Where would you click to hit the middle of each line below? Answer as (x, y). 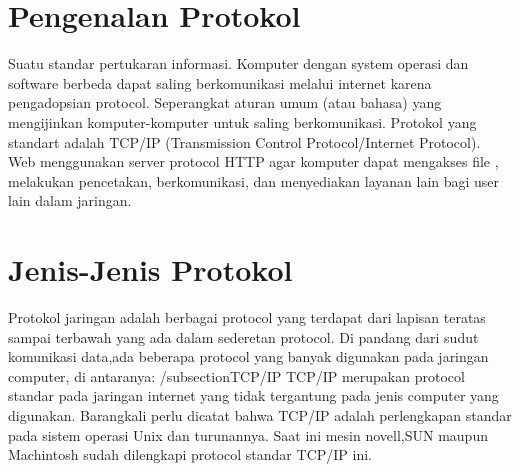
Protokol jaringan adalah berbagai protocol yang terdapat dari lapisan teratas (247, 317)
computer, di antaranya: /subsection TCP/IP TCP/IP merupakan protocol (236, 375)
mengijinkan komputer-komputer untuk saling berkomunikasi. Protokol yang (242, 121)
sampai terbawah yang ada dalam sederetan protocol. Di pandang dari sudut (243, 336)
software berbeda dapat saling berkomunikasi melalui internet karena (220, 82)
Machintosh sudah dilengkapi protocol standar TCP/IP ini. (190, 454)
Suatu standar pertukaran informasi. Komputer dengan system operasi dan (238, 63)
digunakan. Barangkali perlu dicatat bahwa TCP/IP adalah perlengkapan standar (260, 414)
